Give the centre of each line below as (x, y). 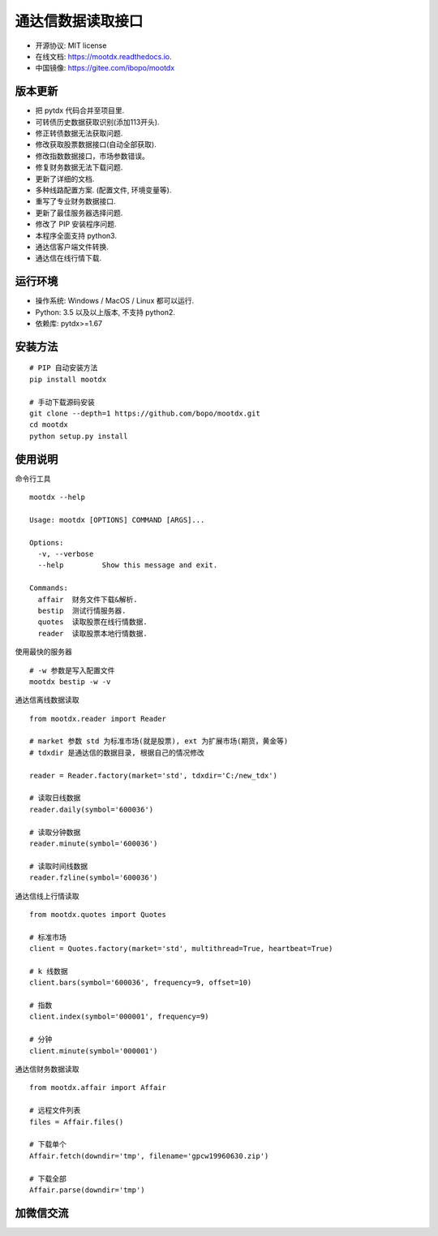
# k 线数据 (49, 971)
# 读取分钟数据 (55, 832)
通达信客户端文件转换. (72, 247)
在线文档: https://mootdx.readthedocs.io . (103, 56)
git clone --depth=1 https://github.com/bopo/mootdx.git (145, 413)
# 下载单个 (48, 1145)
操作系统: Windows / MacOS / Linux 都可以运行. (115, 301)
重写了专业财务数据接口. (76, 201)
